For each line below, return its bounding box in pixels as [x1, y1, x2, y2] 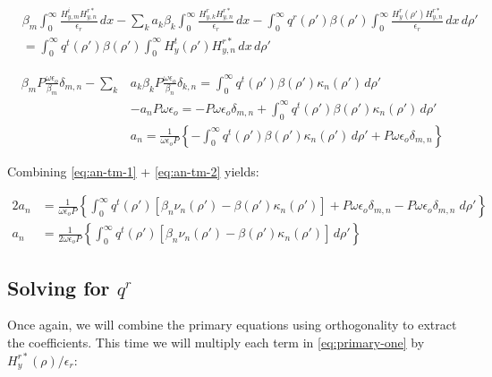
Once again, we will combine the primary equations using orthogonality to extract [7, 315, 457, 334]
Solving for [7, 273, 110, 301]
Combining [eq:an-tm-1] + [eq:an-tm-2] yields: [7, 161, 259, 180]
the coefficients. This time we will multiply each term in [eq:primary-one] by [7, 333, 425, 352]
